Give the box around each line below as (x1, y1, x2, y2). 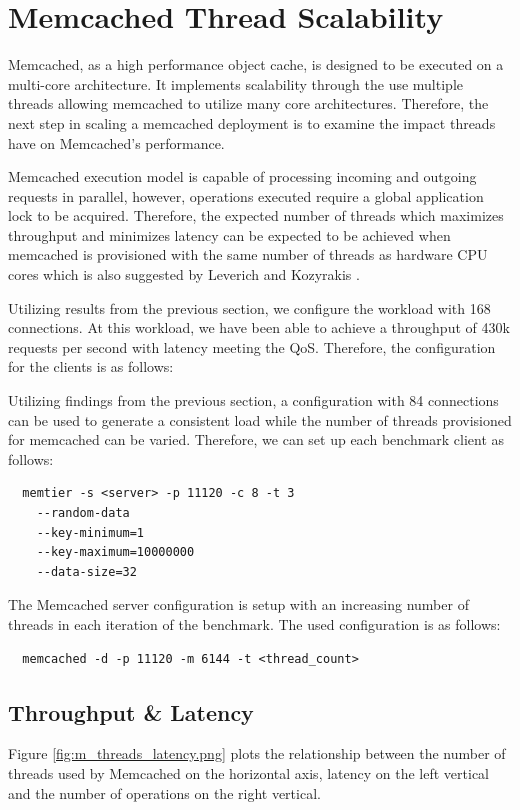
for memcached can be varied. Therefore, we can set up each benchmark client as (8, 429, 505, 450)
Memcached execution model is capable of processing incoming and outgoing (8, 166, 477, 187)
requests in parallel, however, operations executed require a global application (8, 185, 484, 206)
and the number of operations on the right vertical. (8, 782, 321, 803)
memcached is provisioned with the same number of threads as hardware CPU (8, 244, 488, 265)
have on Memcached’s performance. (8, 132, 225, 153)
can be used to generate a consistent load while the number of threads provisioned (8, 409, 512, 430)
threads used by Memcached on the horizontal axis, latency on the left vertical (8, 762, 489, 783)
